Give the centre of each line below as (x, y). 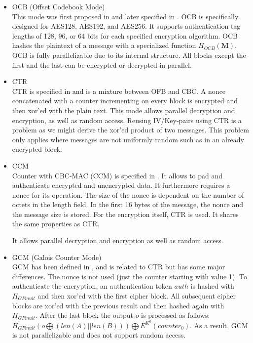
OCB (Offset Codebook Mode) (58, 6)
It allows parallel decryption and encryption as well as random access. (118, 240)
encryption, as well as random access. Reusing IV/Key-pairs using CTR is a (127, 120)
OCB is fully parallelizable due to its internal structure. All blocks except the (129, 55)
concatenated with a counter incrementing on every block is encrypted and (125, 101)
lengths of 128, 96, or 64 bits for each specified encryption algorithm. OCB (125, 35)
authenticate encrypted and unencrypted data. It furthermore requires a (121, 185)
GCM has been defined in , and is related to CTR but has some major (119, 267)
